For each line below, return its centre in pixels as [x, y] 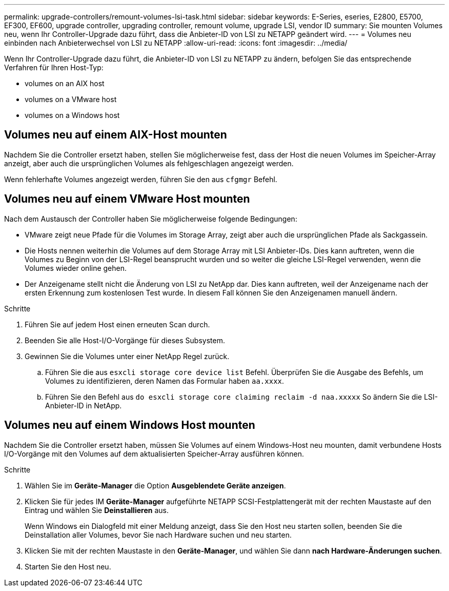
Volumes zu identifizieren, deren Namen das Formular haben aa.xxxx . [165, 381]
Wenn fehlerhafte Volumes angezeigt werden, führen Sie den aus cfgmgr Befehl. [141, 179]
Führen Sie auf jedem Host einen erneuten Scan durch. [117, 324]
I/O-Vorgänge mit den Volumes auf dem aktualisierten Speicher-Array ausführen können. [154, 454]
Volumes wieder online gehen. [76, 268]
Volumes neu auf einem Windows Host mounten [130, 425]
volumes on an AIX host [65, 83]
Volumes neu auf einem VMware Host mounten [127, 199]
